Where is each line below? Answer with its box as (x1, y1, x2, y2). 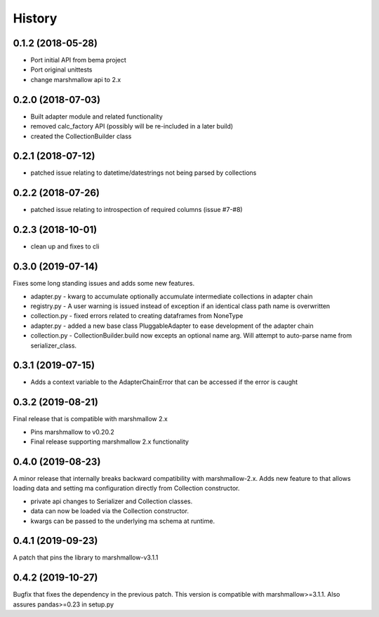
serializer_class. (30, 341, 77, 350)
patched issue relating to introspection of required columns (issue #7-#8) (30, 206, 243, 214)
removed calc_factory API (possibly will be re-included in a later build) (30, 122, 234, 131)
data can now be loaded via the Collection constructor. (30, 507, 189, 515)
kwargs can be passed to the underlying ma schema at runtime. (30, 517, 215, 525)
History (13, 11, 58, 26)
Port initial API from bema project (30, 56, 126, 65)
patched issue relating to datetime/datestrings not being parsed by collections (30, 168, 257, 177)
